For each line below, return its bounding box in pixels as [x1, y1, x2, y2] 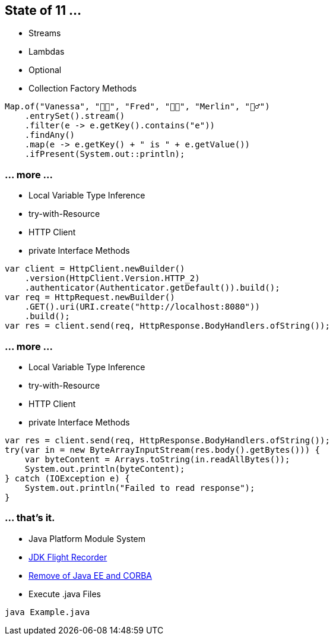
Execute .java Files [28, 588, 102, 599]
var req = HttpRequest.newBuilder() [5, 292, 175, 302]
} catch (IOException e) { [5, 473, 130, 483]
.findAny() [24, 130, 75, 140]
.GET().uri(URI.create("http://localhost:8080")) [24, 302, 260, 312]
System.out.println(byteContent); [24, 464, 185, 474]
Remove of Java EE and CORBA [28, 570, 152, 581]
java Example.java [5, 607, 90, 617]
